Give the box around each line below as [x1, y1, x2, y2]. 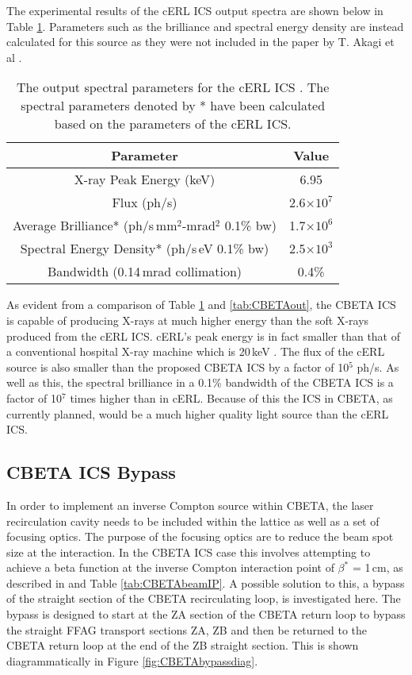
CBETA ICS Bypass [6, 460, 176, 484]
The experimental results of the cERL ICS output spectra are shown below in [6, 2, 383, 18]
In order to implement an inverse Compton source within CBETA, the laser [6, 496, 374, 513]
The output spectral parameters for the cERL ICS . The [17, 78, 330, 97]
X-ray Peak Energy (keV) [74, 170, 216, 189]
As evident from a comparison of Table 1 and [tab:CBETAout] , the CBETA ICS [6, 296, 396, 313]
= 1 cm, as [352, 559, 403, 576]
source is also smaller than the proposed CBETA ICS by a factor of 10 [6, 358, 349, 375]
